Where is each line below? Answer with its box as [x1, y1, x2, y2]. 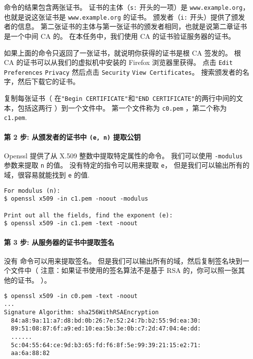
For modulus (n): [4, 187, 60, 194]
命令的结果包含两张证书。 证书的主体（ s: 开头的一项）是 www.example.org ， [4, 2, 250, 12]
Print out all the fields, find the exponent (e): [4, 211, 173, 219]
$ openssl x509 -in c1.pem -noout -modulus [4, 195, 148, 203]
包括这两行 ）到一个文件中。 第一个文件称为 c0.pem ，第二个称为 [17, 102, 227, 113]
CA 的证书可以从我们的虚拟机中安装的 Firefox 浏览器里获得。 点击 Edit [4, 57, 233, 67]
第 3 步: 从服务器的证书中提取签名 [4, 237, 114, 247]
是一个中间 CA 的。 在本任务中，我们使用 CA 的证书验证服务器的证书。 [4, 30, 235, 41]
